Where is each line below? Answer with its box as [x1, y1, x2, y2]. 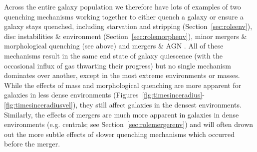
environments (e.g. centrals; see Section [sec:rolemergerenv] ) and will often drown [4, 119, 254, 129]
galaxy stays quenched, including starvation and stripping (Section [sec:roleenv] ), [4, 21, 253, 31]
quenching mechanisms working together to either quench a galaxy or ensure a [4, 11, 244, 21]
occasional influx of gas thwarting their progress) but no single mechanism [4, 60, 231, 70]
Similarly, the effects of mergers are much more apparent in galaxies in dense [4, 109, 239, 119]
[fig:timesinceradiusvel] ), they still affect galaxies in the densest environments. [4, 99, 242, 109]
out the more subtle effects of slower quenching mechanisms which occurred [4, 128, 235, 139]
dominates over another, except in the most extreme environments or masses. [4, 70, 240, 80]
